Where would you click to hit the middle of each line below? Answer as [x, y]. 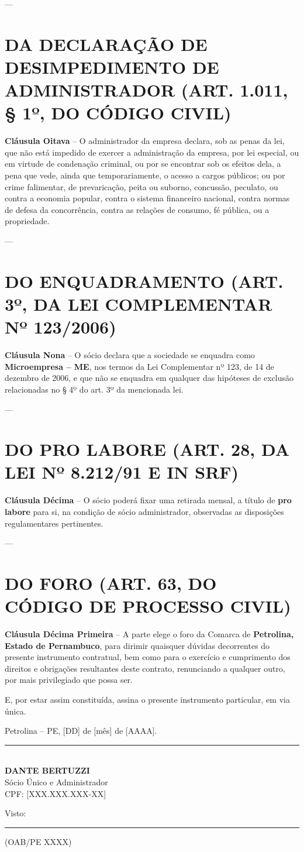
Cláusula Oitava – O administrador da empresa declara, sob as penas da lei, [145, 141]
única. [15, 711]
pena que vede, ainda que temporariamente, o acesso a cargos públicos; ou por [145, 175]
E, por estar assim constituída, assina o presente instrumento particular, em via [147, 700]
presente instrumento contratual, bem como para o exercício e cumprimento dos [148, 657]
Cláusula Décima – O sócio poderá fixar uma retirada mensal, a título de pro [148, 500]
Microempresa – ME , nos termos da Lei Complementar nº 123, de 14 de [139, 366]
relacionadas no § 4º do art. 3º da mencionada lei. [94, 389]
